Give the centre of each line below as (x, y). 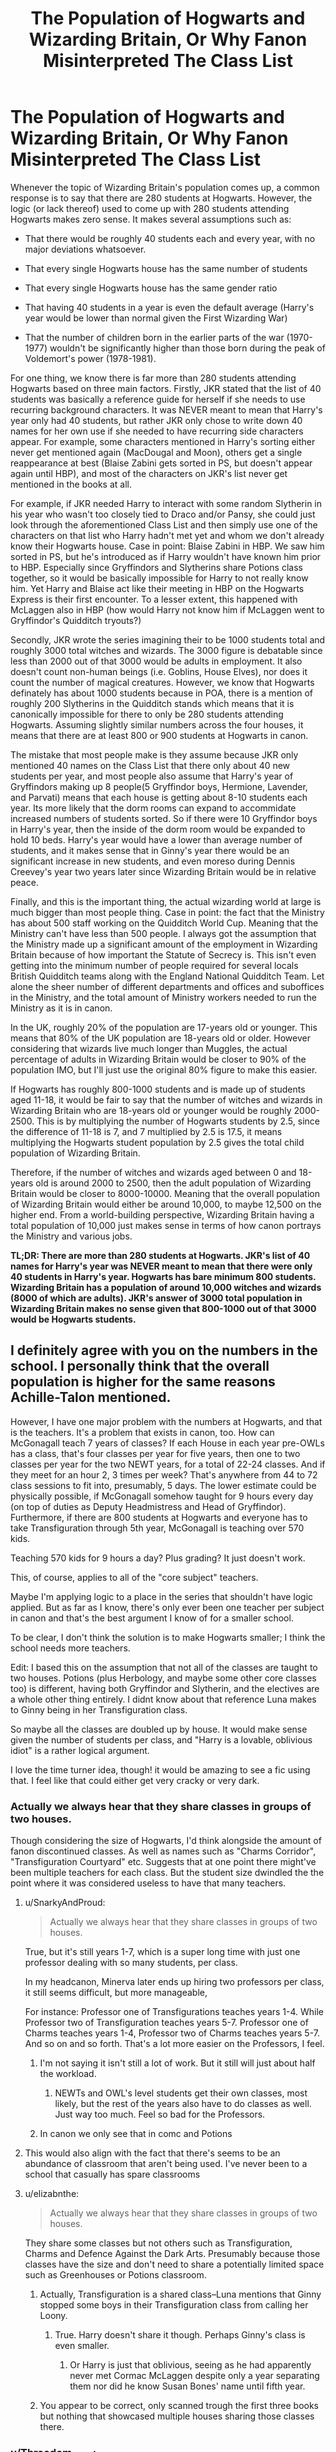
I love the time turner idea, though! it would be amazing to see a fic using (160, 1769)
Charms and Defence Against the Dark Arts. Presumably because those (172, 2254)
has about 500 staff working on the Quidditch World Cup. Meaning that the (164, 923)
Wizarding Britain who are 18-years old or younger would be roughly (151, 1110)
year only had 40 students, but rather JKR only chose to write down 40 (156, 420)
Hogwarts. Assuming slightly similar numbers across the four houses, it (157, 724)
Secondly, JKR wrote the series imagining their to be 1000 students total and (168, 639)
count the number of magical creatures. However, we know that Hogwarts (162, 682)
